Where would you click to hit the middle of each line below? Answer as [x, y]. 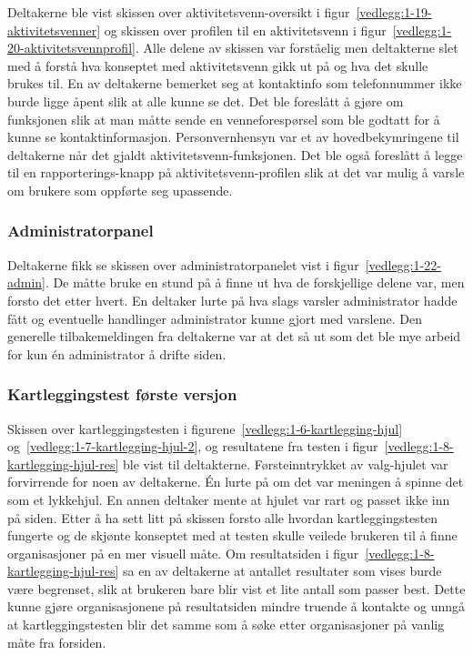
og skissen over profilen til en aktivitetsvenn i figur [245, 30]
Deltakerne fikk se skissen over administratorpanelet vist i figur [183, 264]
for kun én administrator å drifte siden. [117, 353]
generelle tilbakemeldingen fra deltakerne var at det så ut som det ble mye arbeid [234, 336]
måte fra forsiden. [57, 642]
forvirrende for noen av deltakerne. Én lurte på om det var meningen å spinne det [236, 482]
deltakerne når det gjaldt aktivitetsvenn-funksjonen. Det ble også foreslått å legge [235, 154]
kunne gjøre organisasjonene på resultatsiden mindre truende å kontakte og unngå [236, 606]
